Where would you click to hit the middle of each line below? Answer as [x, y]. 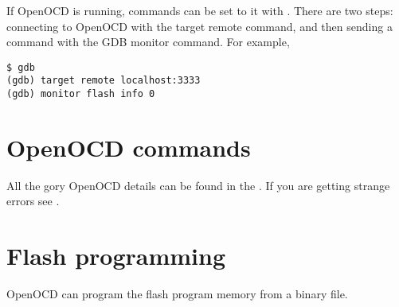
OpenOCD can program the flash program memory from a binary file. [177, 294]
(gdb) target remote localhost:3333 [104, 81]
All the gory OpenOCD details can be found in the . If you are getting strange [198, 185]
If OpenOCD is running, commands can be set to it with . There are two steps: [200, 10]
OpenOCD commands [129, 147]
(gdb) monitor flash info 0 [81, 94]
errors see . [33, 201]
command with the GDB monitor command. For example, [148, 42]
